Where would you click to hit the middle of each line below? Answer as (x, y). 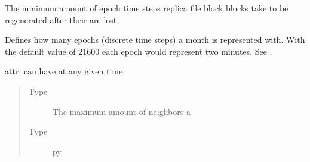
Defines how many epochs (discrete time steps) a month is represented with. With (155, 40)
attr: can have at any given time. (65, 71)
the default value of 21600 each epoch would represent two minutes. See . (139, 51)
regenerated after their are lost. (62, 19)
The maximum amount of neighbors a (121, 111)
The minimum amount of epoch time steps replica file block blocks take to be (147, 8)
